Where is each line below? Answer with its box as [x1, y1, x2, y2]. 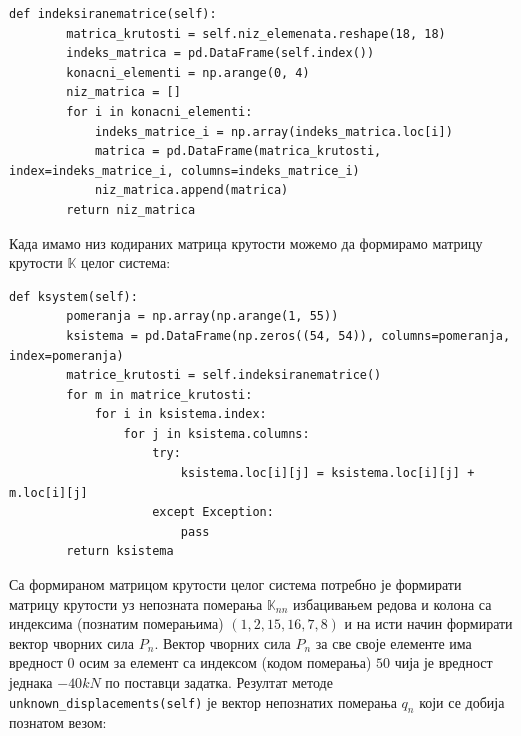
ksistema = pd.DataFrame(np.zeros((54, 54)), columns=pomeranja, [66, 328, 511, 343]
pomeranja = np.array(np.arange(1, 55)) [66, 309, 339, 324]
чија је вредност [394, 652, 493, 673]
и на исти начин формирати [344, 613, 513, 634]
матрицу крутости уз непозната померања [9, 593, 263, 614]
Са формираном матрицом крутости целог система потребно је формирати [9, 574, 462, 595]
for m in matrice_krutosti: [66, 387, 253, 402]
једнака [9, 672, 53, 692]
